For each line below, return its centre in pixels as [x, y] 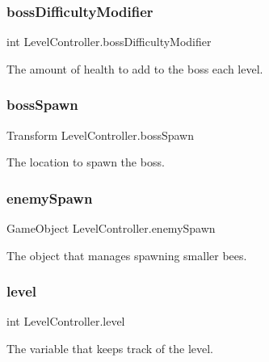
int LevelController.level [66, 321]
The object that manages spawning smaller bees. [127, 255]
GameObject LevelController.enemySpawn [111, 228]
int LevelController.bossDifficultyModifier [109, 42]
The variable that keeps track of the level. [110, 349]
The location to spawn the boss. [86, 162]
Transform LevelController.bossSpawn [100, 135]
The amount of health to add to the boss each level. [135, 68]
